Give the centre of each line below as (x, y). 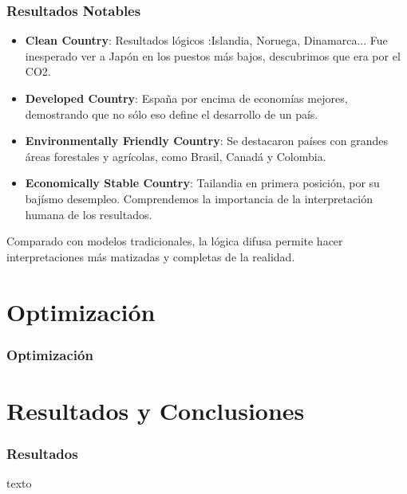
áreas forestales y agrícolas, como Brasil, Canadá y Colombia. (176, 156)
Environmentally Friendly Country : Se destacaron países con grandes (207, 141)
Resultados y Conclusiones (156, 410)
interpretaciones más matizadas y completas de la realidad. (151, 256)
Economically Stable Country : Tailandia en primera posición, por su (202, 183)
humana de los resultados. (89, 214)
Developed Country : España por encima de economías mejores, (186, 98)
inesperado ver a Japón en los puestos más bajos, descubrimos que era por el (213, 55)
